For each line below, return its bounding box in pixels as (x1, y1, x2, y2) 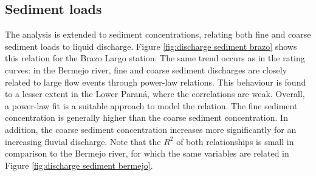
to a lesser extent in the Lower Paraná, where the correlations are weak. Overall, (5, 87, 305, 100)
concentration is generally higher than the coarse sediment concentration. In (5, 111, 288, 124)
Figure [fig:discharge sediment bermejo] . (5, 158, 153, 171)
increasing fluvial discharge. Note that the (5, 135, 161, 147)
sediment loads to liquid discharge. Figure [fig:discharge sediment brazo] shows (5, 39, 297, 52)
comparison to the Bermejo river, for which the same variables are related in (5, 147, 289, 160)
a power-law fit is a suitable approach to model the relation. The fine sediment (5, 99, 298, 112)
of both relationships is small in (176, 135, 294, 147)
